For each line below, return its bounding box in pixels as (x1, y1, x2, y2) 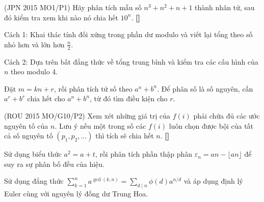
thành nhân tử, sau (195, 2, 255, 12)
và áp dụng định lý (183, 176, 243, 186)
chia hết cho (27, 93, 65, 104)
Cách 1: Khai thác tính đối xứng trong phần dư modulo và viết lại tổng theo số (4, 29, 253, 40)
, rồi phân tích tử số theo (54, 83, 133, 94)
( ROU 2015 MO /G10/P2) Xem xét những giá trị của (4, 110, 171, 121)
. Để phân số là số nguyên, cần (157, 83, 253, 94)
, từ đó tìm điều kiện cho (90, 93, 168, 104)
